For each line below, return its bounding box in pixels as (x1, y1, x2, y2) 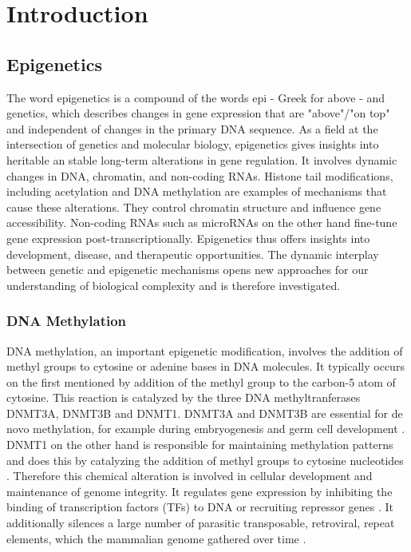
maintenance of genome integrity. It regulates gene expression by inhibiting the (6, 483, 393, 499)
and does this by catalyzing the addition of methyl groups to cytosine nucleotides (6, 451, 404, 468)
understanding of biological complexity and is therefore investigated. (6, 276, 341, 293)
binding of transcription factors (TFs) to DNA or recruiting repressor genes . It (6, 498, 394, 515)
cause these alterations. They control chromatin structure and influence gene (6, 198, 381, 215)
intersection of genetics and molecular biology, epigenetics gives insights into (6, 136, 379, 153)
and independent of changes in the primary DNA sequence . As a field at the (6, 120, 378, 137)
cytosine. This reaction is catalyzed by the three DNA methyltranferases (6, 389, 361, 406)
